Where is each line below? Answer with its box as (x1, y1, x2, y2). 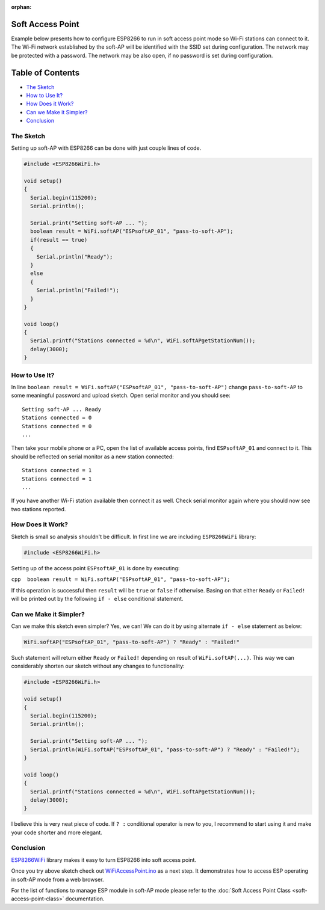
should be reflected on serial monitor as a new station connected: (11, 453, 174, 460)
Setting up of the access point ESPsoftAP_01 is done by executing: (11, 564, 180, 571)
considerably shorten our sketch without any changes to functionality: (11, 662, 185, 670)
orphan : (11, 4, 32, 10)
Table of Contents (11, 67, 80, 78)
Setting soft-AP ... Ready (22, 406, 102, 413)
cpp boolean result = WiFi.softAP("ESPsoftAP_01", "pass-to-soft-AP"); (11, 576, 231, 583)
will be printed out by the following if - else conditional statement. (11, 595, 184, 602)
